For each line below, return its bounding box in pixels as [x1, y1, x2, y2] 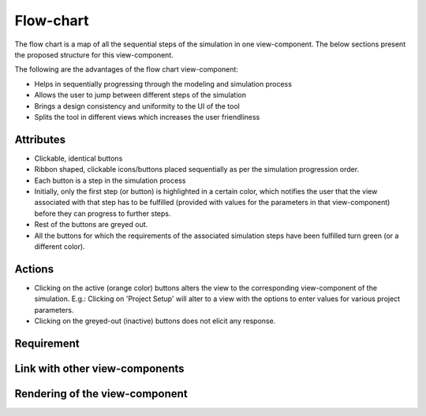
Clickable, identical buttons [34, 154, 123, 163]
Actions [14, 262, 54, 276]
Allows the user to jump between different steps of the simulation [34, 91, 246, 100]
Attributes [14, 132, 66, 146]
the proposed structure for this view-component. [14, 50, 174, 59]
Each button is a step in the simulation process [34, 176, 186, 185]
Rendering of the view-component [14, 387, 189, 400]
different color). [34, 241, 86, 251]
